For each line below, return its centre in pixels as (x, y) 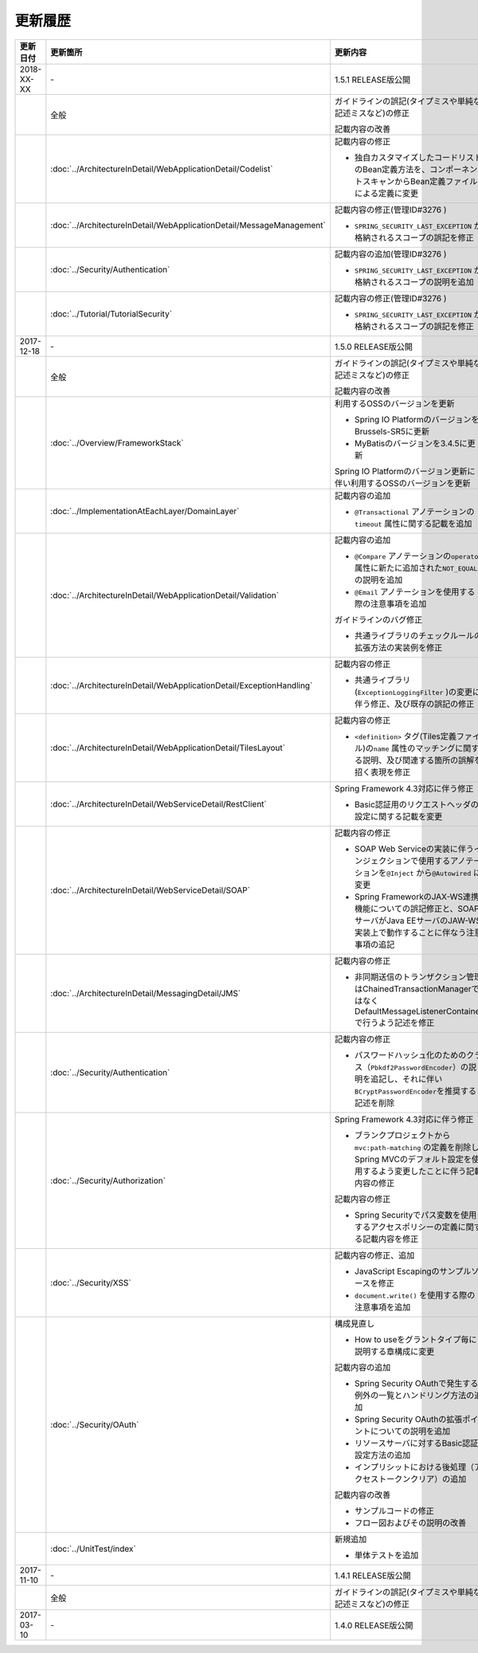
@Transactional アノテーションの (415, 512)
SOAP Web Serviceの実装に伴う (414, 849)
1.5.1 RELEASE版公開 (373, 80)
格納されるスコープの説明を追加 (414, 281)
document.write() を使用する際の (415, 1295)
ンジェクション (383, 861)
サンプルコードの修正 (394, 1510)
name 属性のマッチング (414, 748)
